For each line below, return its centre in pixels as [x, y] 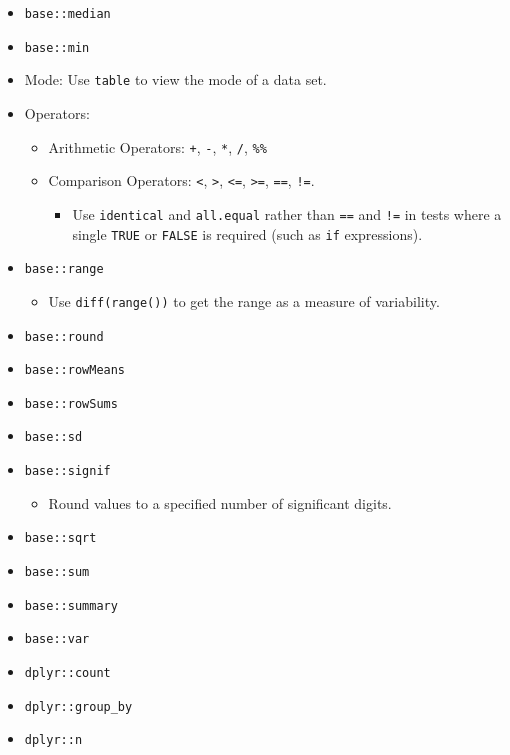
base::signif [67, 471]
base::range [64, 269]
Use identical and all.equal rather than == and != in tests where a [287, 213]
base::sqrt [60, 538]
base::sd [53, 437]
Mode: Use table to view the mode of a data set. [175, 79]
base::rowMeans [75, 370]
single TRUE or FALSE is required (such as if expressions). [247, 233]
